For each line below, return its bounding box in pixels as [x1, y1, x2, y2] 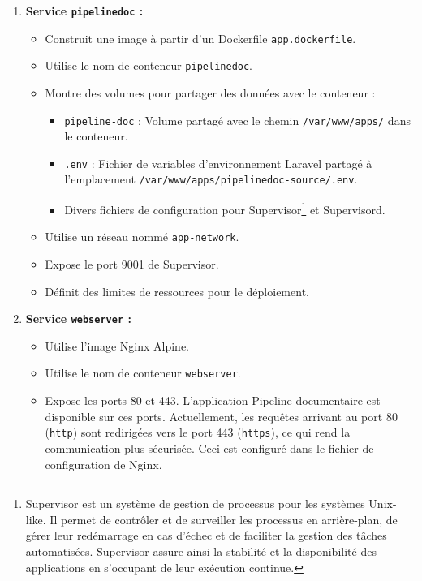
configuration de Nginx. [45, 455, 162, 472]
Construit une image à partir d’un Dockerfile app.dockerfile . [45, 29, 356, 46]
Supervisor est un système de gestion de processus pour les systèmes [25, 495, 365, 512]
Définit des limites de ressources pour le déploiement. [45, 282, 309, 299]
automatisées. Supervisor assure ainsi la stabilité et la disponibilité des [25, 542, 377, 559]
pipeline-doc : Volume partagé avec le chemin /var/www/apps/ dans [64, 111, 411, 128]
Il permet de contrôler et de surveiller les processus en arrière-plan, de [50, 510, 398, 527]
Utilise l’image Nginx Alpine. [45, 337, 190, 354]
